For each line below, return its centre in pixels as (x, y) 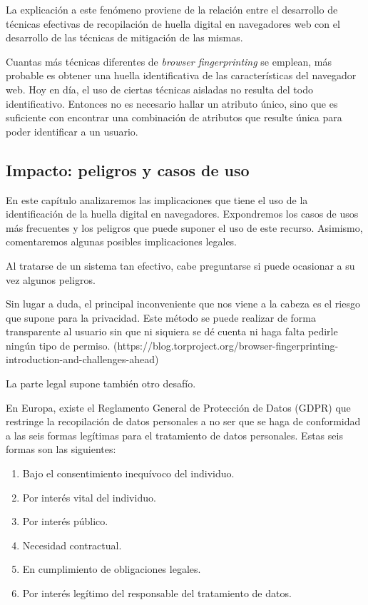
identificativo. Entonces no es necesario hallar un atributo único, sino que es (172, 103)
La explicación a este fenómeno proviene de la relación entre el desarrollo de (172, 9)
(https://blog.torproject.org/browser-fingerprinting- (226, 345)
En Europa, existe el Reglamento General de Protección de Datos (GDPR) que (178, 407)
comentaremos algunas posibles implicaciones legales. (122, 242)
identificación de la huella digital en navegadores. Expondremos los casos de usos (182, 214)
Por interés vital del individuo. (89, 497)
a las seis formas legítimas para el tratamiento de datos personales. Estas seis (174, 435)
